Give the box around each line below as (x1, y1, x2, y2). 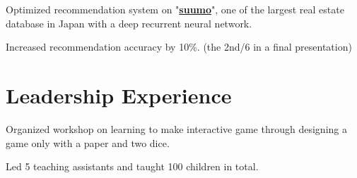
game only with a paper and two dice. (6, 135, 170, 150)
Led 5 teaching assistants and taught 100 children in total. (6, 159, 259, 174)
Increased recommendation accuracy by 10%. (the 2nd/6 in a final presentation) (6, 39, 352, 54)
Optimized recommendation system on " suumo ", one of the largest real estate (6, 2, 344, 16)
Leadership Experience (6, 80, 232, 109)
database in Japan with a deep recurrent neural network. (6, 15, 252, 30)
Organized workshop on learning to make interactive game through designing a (6, 121, 347, 136)
